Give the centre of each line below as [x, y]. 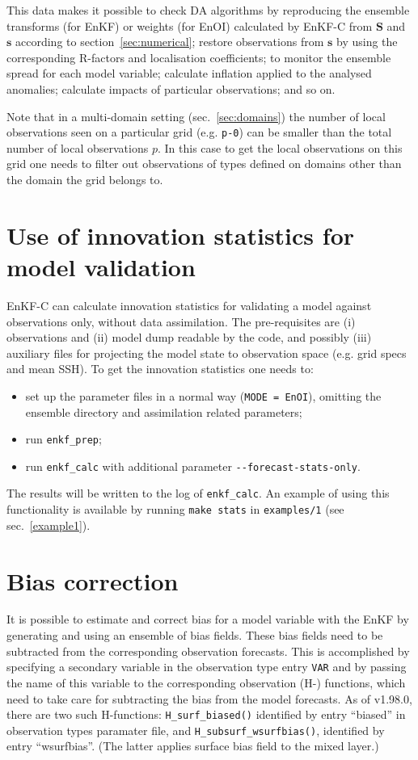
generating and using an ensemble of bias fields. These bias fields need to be [195, 635]
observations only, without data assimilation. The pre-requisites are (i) [181, 321]
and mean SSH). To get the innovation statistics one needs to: [160, 369]
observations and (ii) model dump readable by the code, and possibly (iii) [189, 337]
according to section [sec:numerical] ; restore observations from [170, 42]
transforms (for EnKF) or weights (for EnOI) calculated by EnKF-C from [190, 25]
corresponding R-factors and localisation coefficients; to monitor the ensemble [199, 57]
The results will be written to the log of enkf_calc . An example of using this [198, 493]
